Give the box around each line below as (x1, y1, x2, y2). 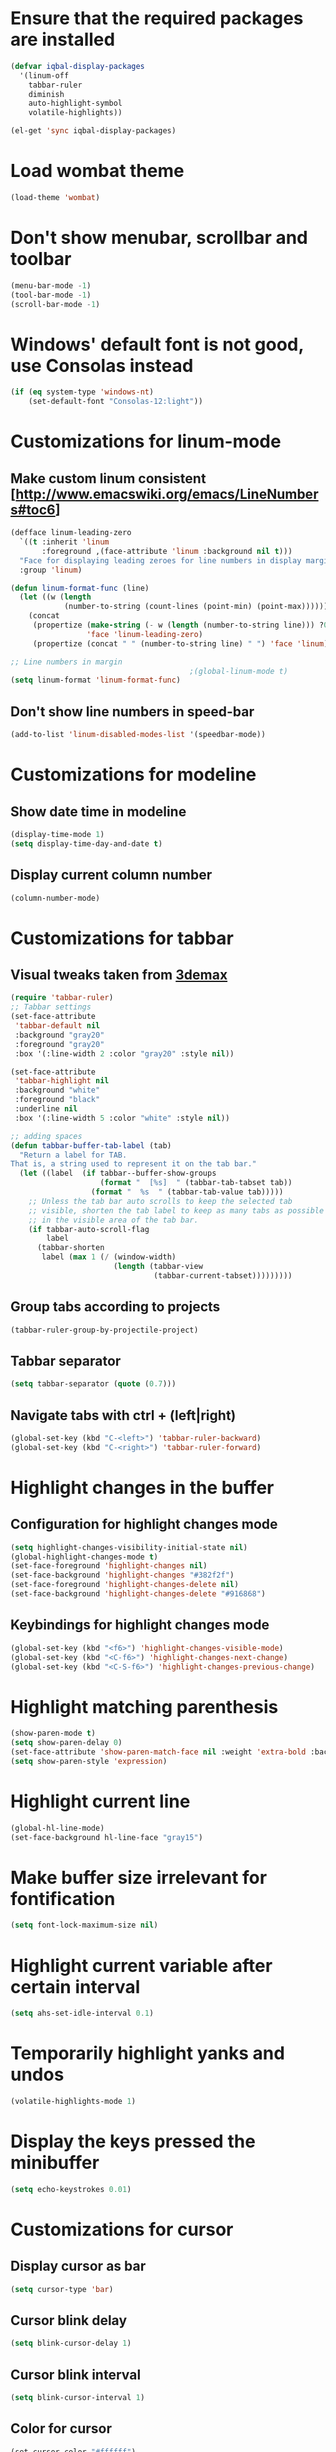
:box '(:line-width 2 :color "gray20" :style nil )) (14, 1048, 235, 1059)
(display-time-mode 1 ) (10, 829, 105, 839)
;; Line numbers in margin (10, 657, 123, 667)
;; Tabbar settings (10, 1002, 92, 1012)
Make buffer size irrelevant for (10, 1866, 268, 1889)
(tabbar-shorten (36, 1243, 105, 1253)
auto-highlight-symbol (28, 98, 123, 109)
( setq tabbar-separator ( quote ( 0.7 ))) (10, 1379, 177, 1389)
